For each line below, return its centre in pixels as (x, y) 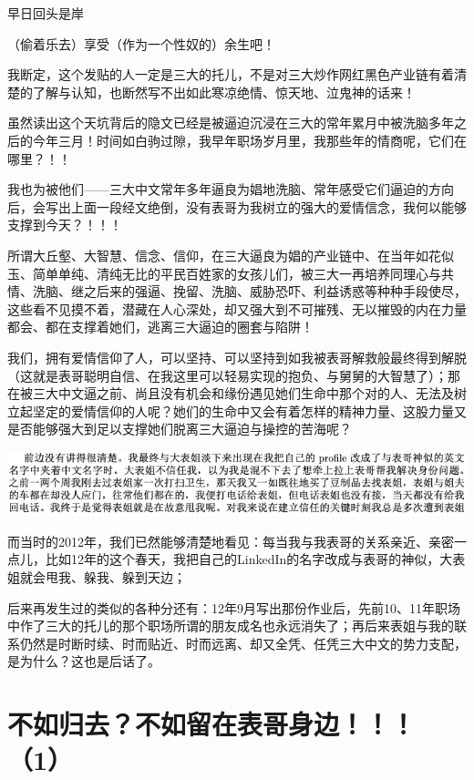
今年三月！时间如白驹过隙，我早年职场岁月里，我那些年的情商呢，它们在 (249, 140)
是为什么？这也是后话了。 (84, 661)
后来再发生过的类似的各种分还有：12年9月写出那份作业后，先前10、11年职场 (234, 607)
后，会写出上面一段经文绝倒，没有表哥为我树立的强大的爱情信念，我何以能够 (237, 206)
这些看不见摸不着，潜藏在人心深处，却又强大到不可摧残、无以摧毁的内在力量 (237, 308)
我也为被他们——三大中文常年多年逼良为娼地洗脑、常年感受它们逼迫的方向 (231, 189)
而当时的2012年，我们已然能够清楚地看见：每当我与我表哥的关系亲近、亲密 (231, 541)
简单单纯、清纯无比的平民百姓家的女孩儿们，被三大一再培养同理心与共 (243, 273)
